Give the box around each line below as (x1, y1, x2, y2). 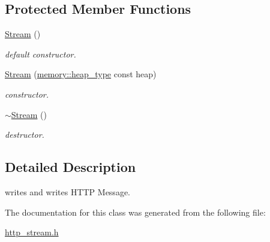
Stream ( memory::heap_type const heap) (5, 68, 157, 80)
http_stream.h (5, 226, 59, 238)
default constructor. (5, 47, 76, 60)
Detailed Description (5, 158, 136, 176)
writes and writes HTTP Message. (5, 185, 130, 198)
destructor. (5, 128, 44, 141)
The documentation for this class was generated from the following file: (5, 205, 266, 218)
